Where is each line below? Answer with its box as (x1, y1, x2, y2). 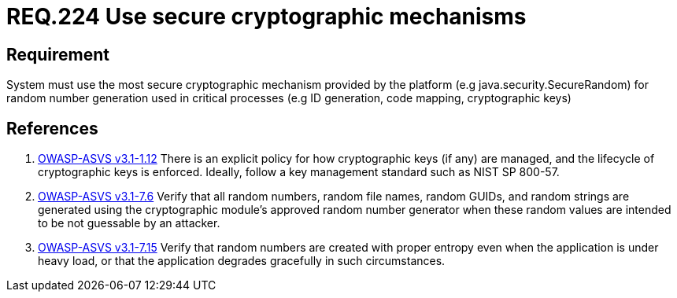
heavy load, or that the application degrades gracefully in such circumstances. (38, 254, 446, 268)
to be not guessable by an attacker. (38, 216, 220, 230)
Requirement (6, 44, 110, 64)
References (6, 118, 98, 138)
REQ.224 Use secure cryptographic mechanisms (6, 3, 527, 30)
